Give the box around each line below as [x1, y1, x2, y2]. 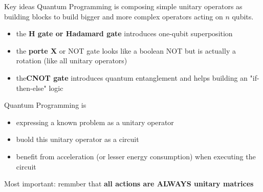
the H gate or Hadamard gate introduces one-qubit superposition [16, 28, 233, 39]
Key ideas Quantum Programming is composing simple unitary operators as [4, 1, 243, 11]
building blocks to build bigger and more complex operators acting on [4, 11, 223, 21]
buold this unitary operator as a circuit [16, 134, 139, 145]
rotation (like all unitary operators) [16, 55, 127, 66]
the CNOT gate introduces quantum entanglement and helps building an [16, 72, 248, 83]
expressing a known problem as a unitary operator [16, 116, 174, 127]
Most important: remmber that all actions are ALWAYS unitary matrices [4, 178, 254, 189]
